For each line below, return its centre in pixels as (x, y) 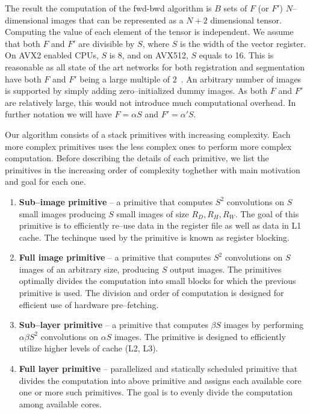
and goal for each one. (45, 181)
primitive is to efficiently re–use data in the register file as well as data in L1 (160, 225)
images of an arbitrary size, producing (89, 269)
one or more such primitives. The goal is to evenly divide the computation (156, 392)
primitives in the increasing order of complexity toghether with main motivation (153, 169)
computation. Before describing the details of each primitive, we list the (137, 158)
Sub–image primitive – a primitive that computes (116, 201)
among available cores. (60, 403)
